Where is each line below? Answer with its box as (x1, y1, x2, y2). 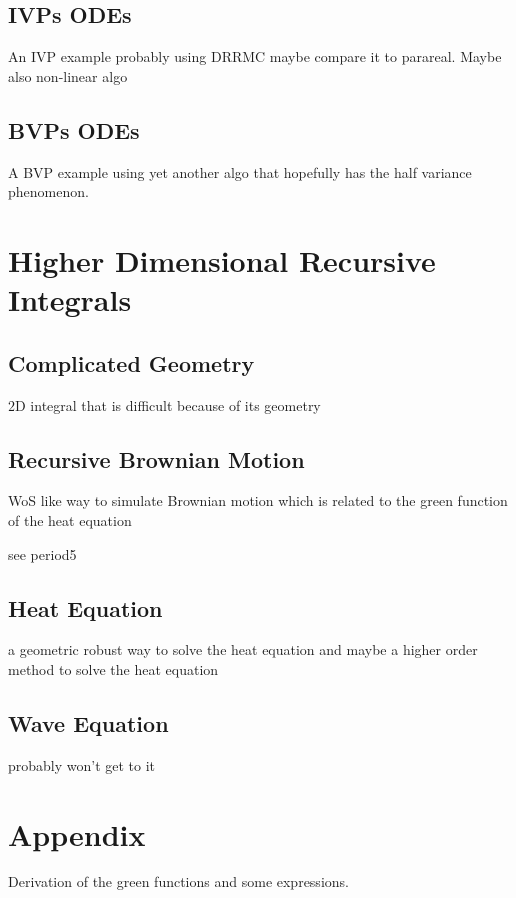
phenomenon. (8, 181, 89, 202)
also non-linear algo (8, 65, 128, 86)
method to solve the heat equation (8, 658, 219, 679)
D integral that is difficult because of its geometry (15, 394, 321, 415)
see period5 (8, 543, 77, 564)
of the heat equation (8, 509, 132, 530)
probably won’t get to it (8, 754, 156, 775)
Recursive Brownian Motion (8, 443, 305, 474)
